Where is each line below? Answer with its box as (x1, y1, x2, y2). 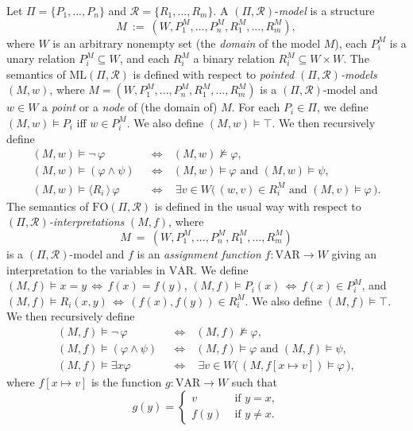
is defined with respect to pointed (133, 65, 295, 82)
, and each (119, 50, 170, 67)
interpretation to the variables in (6, 261, 166, 278)
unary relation (6, 50, 75, 67)
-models (340, 65, 377, 82)
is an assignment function (137, 245, 261, 262)
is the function (91, 374, 162, 390)
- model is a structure (275, 2, 375, 18)
